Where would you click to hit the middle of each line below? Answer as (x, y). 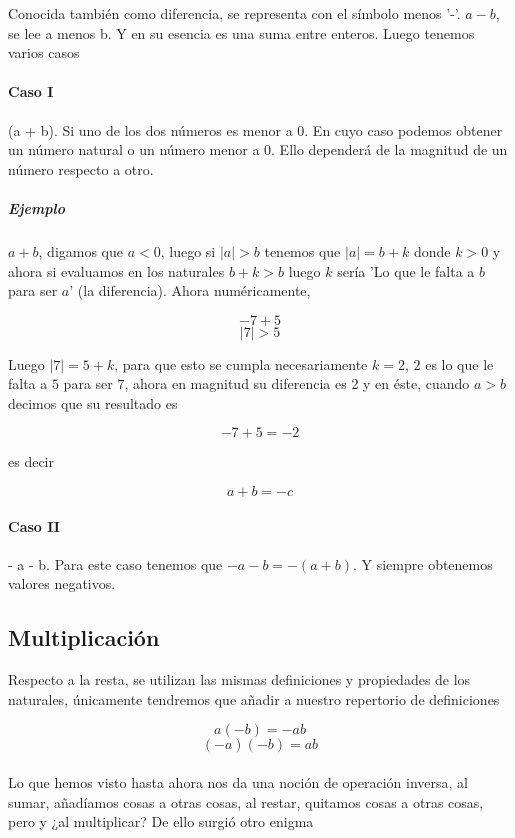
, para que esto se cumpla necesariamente (241, 363)
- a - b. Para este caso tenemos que (115, 563)
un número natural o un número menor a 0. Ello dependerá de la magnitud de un (258, 149)
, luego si (188, 250)
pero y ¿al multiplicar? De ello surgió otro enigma (161, 821)
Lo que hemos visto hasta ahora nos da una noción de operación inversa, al (238, 782)
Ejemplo (36, 207)
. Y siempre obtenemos (422, 563)
